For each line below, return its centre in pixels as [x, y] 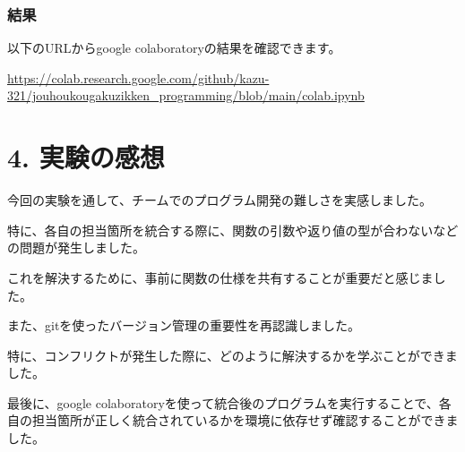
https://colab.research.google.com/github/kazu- [138, 77]
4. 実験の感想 [86, 157]
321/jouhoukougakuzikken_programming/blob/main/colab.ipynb [186, 95]
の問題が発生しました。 [76, 247]
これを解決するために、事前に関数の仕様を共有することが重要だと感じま [220, 277]
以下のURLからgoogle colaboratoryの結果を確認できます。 [174, 48]
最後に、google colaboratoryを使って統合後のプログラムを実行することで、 [223, 402]
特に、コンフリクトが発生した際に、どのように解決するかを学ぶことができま [232, 355]
